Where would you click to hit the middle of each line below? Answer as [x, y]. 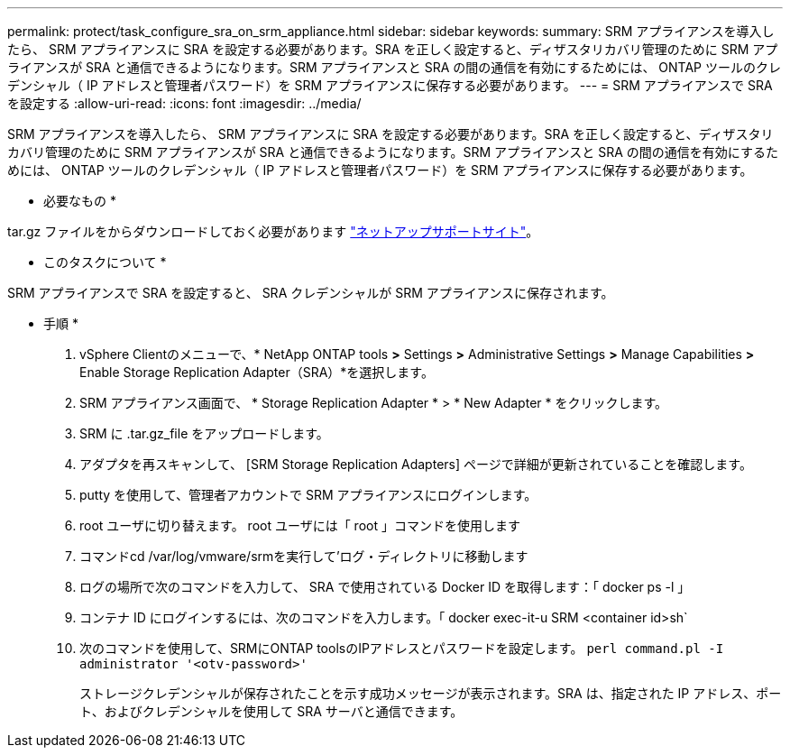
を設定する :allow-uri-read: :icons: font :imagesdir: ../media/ [184, 103]
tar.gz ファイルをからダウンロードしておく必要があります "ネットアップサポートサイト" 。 [273, 231]
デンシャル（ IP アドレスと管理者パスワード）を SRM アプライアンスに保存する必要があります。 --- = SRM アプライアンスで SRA [390, 85]
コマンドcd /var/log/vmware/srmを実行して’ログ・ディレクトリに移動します [304, 556]
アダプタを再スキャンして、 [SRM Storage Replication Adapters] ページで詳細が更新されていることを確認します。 [416, 464]
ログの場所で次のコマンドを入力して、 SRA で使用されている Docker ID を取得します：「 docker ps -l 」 [385, 587]
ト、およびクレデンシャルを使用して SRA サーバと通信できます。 [271, 711]
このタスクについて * [105, 262]
